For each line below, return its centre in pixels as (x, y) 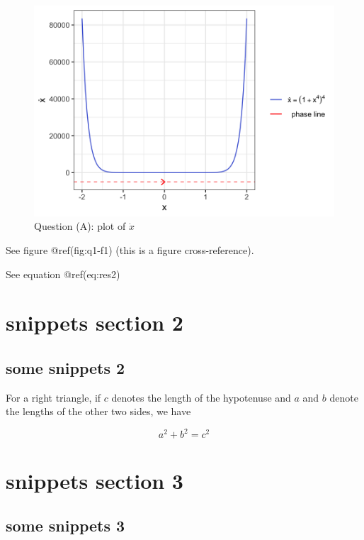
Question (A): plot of (80, 226)
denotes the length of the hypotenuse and (201, 397)
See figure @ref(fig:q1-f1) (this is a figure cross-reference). (130, 249)
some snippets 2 (66, 367)
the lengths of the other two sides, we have (98, 411)
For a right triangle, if (53, 397)
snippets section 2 (95, 323)
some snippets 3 (66, 525)
